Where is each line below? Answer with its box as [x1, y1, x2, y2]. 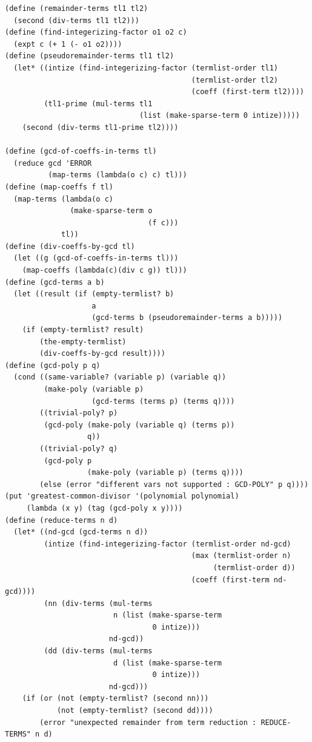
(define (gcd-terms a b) [5, 277, 105, 287]
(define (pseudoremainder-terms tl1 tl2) [5, 52, 174, 61]
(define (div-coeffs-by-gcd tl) [5, 242, 135, 251]
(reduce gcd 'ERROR [13, 158, 92, 168]
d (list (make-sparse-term [113, 658, 222, 667]
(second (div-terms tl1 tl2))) [13, 16, 139, 25]
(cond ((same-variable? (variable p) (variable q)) [13, 373, 227, 382]
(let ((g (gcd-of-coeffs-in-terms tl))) [13, 254, 179, 263]
